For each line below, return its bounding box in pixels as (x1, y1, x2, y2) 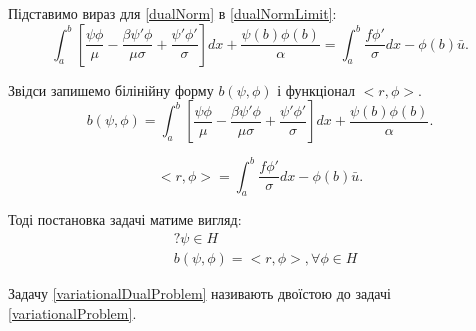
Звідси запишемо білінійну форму (8, 79, 214, 100)
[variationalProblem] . (8, 302, 137, 323)
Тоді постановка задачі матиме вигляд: (8, 209, 242, 230)
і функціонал (277, 79, 356, 100)
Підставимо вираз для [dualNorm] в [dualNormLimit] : (8, 3, 337, 23)
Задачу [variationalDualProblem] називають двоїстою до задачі (8, 283, 391, 304)
